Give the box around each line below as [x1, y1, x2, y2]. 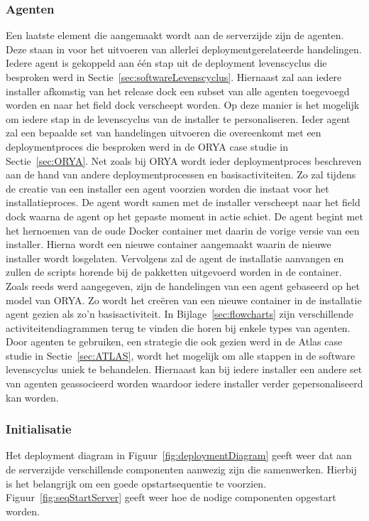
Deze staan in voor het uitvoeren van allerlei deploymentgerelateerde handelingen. [6, 41, 362, 56]
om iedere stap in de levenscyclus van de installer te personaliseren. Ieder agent [6, 111, 351, 126]
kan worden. [6, 390, 59, 404]
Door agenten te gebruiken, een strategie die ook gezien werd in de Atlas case [6, 334, 343, 349]
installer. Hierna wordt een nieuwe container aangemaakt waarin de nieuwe [6, 237, 331, 252]
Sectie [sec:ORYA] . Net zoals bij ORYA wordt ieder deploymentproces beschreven [6, 153, 362, 168]
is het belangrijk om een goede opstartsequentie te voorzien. [6, 476, 267, 490]
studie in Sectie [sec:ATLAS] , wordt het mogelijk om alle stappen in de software [6, 348, 356, 362]
